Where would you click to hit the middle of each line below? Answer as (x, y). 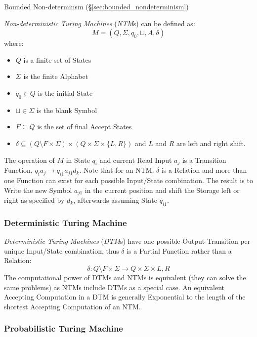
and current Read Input (136, 160)
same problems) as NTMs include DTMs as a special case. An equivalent (114, 287)
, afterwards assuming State (115, 200)
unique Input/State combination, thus (62, 250)
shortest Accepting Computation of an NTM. (72, 306)
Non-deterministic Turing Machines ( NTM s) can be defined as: (100, 23)
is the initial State (65, 93)
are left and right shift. (211, 143)
